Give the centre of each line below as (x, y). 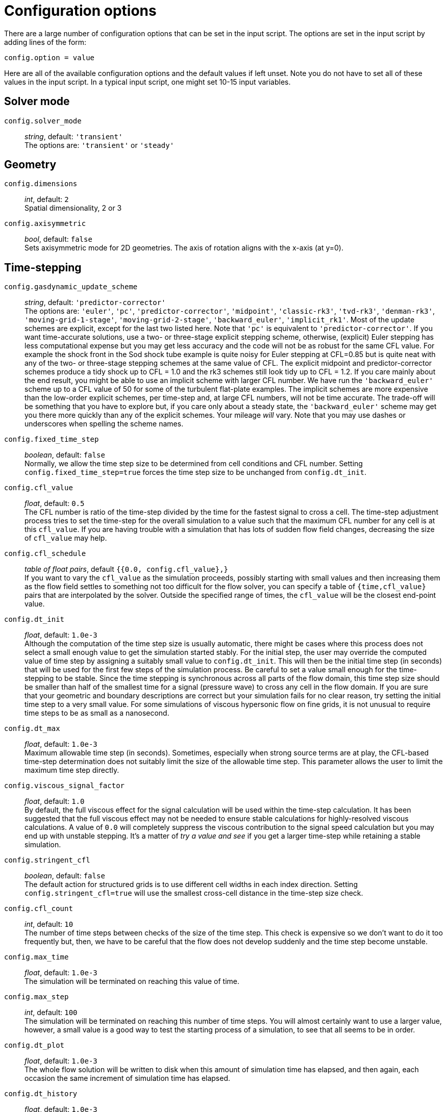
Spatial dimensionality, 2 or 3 (73, 208)
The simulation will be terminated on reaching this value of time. (132, 981)
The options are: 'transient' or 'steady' (100, 145)
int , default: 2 (47, 199)
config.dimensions (41, 184)
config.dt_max (32, 729)
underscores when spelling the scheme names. (104, 424)
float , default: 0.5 (55, 503)
